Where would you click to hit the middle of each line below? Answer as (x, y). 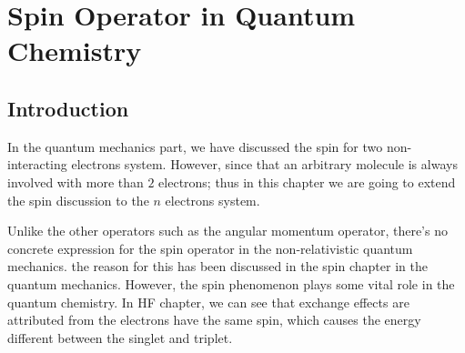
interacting (37, 164)
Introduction (68, 108)
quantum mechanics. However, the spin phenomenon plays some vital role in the (231, 283)
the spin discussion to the (78, 200)
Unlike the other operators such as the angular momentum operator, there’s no (227, 231)
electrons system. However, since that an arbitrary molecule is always (264, 164)
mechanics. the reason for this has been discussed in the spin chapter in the (217, 266)
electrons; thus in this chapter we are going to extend (307, 182)
